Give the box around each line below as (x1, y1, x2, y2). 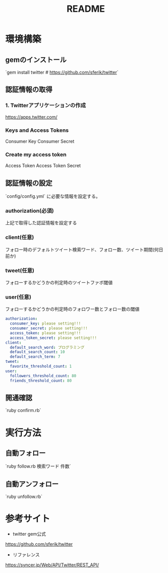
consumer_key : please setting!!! (10, 321, 81, 326)
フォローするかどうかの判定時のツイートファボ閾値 (5, 279, 113, 285)
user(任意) (5, 293, 32, 301)
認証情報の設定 (5, 178, 53, 187)
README (66, 3, 105, 15)
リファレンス (12, 552, 40, 558)
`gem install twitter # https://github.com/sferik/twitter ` (5, 70, 118, 75)
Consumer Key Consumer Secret (5, 138, 75, 144)
